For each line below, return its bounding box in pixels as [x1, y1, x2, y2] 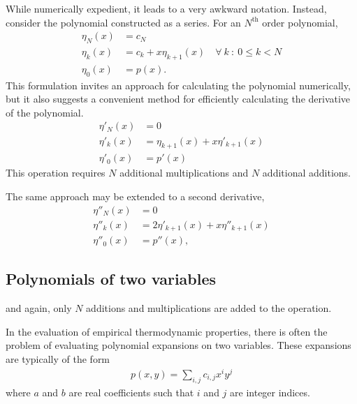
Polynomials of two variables [6, 268, 217, 290]
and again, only [6, 301, 72, 315]
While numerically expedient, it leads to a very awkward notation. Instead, [6, 1, 327, 15]
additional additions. [262, 165, 351, 180]
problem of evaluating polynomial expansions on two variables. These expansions [6, 338, 351, 352]
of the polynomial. [6, 105, 84, 119]
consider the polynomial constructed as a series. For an [6, 15, 241, 29]
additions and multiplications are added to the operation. [86, 301, 332, 315]
